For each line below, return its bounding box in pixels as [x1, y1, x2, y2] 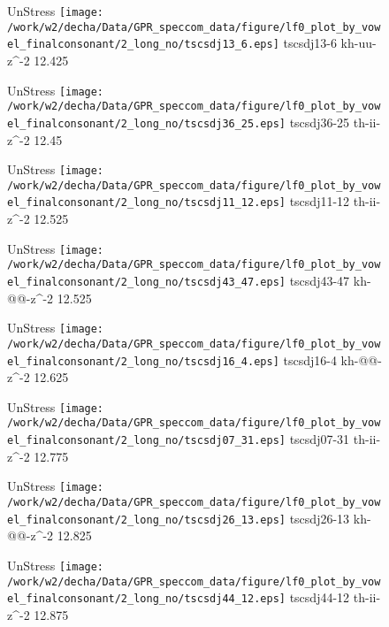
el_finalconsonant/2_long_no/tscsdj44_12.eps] [7, 593, 286, 606]
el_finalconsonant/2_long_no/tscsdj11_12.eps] [7, 196, 286, 210]
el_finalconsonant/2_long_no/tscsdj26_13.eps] [7, 513, 286, 526]
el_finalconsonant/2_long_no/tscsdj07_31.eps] [7, 434, 286, 447]
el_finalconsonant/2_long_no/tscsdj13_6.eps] [7, 38, 279, 51]
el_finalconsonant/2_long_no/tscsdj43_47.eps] [7, 276, 286, 288]
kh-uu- [340, 34, 377, 52]
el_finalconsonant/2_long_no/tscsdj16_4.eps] [7, 355, 279, 368]
